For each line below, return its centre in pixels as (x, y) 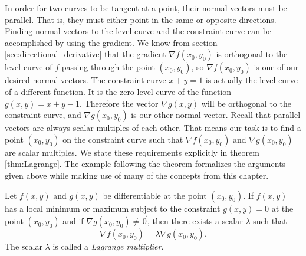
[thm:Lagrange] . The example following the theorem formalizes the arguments (145, 164)
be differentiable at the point (155, 195)
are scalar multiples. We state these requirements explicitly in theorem (132, 152)
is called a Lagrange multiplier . (108, 246)
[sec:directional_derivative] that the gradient (85, 54)
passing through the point (108, 67)
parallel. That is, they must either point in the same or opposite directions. (141, 19)
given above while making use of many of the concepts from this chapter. (137, 175)
